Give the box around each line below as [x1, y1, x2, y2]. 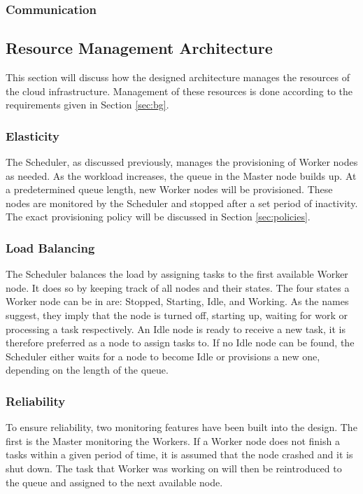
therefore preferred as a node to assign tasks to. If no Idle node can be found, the [6, 335, 355, 350]
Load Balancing [6, 239, 95, 256]
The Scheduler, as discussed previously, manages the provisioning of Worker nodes [6, 155, 358, 169]
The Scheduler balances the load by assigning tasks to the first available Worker [6, 267, 348, 281]
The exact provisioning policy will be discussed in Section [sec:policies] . [6, 209, 311, 224]
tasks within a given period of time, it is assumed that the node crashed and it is [6, 447, 353, 462]
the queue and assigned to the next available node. [6, 474, 223, 489]
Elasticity [6, 127, 59, 144]
